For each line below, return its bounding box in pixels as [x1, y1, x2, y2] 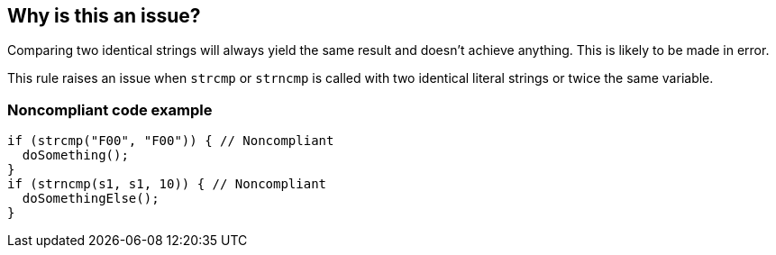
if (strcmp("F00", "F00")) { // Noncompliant [7, 133, 334, 149]
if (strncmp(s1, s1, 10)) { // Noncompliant [7, 177, 327, 192]
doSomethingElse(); [22, 191, 160, 206]
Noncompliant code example [7, 100, 213, 119]
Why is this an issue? [7, 5, 201, 27]
